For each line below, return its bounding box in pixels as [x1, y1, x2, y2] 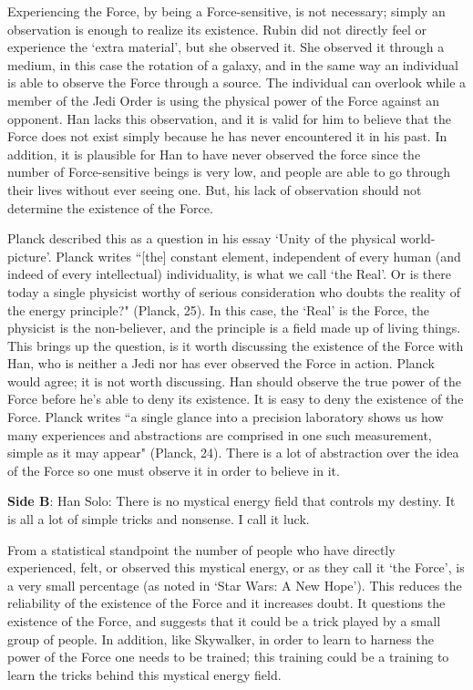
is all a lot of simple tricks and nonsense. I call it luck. [7, 510, 310, 529]
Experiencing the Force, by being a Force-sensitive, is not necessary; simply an [7, 2, 446, 20]
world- [399, 229, 436, 248]
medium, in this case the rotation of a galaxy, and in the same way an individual [7, 55, 458, 74]
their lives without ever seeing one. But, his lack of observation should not [7, 180, 422, 199]
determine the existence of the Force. [7, 198, 213, 217]
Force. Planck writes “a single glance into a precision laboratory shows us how [7, 407, 444, 427]
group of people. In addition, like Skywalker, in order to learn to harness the [7, 629, 434, 648]
